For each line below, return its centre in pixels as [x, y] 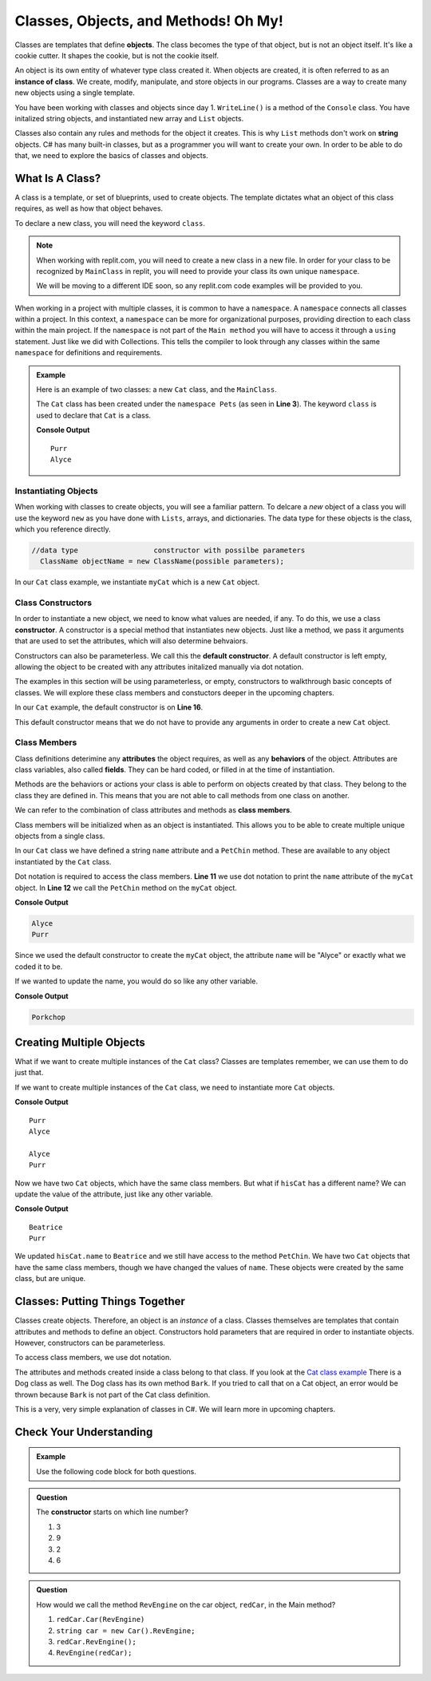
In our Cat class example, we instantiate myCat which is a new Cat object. [137, 582]
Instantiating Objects [57, 491]
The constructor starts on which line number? [113, 1512]
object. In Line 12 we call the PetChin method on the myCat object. [126, 888]
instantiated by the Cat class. [63, 861]
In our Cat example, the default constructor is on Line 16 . [109, 707]
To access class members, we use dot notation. [93, 1358]
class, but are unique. [50, 1279]
